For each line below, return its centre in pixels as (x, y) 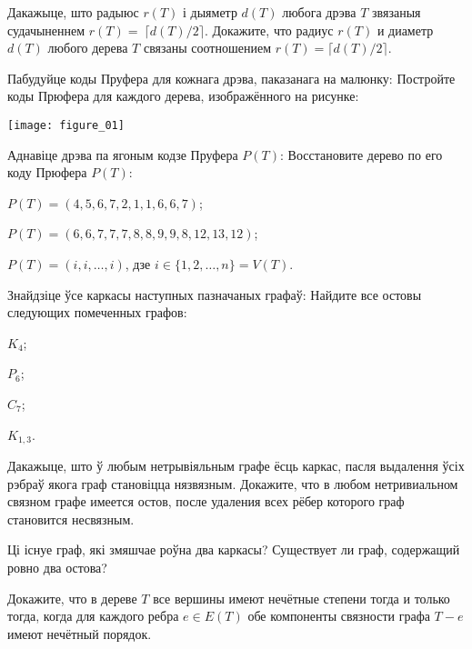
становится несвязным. (71, 519)
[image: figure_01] (66, 125)
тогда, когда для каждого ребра (93, 616)
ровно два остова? (57, 567)
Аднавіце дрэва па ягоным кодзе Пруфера (123, 154)
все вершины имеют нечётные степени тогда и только (301, 598)
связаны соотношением (207, 48)
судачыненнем (46, 30)
